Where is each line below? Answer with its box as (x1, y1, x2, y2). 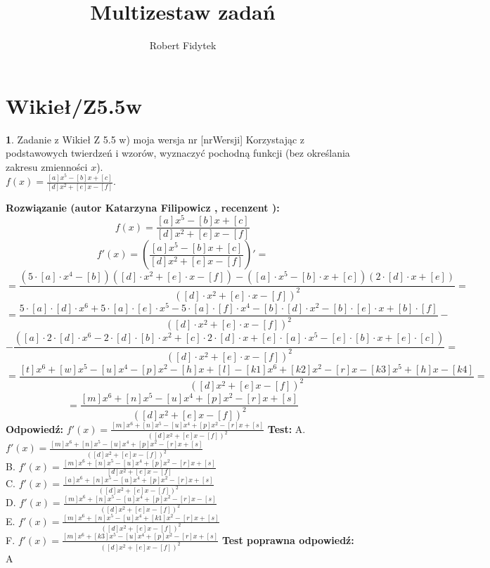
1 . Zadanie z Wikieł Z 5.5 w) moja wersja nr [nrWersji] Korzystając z (6, 131, 305, 146)
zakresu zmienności (6, 159, 88, 174)
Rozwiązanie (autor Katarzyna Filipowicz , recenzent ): (6, 200, 280, 214)
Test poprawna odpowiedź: (221, 532, 354, 547)
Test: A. (267, 421, 306, 436)
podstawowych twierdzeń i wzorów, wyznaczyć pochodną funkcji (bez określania (6, 146, 350, 160)
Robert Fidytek (149, 38, 217, 53)
